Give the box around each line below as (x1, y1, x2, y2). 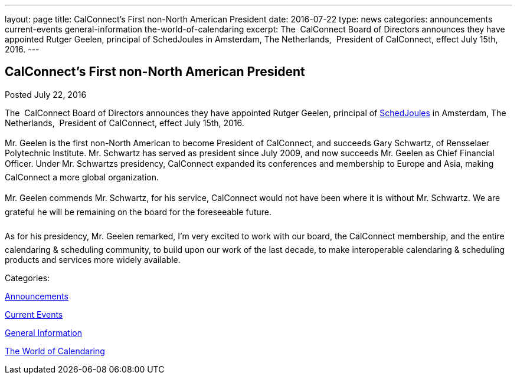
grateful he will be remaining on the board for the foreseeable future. (5, 206, 271, 217)
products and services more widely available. (5, 254, 181, 265)
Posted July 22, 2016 (5, 89, 87, 100)
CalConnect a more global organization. (5, 172, 159, 182)
